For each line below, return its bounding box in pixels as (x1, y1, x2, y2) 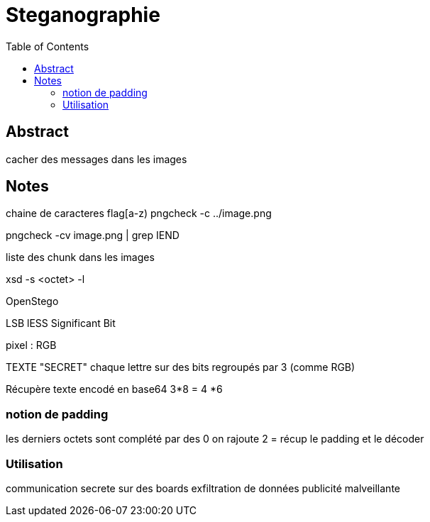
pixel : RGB (6, 339, 57, 352)
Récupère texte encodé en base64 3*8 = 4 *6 (6, 383, 223, 396)
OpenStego (6, 295, 59, 308)
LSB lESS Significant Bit (6, 317, 116, 330)
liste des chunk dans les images (6, 251, 155, 264)
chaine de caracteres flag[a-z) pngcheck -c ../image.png (6, 207, 272, 220)
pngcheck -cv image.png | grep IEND (6, 229, 180, 242)
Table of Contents (6, 40, 89, 52)
